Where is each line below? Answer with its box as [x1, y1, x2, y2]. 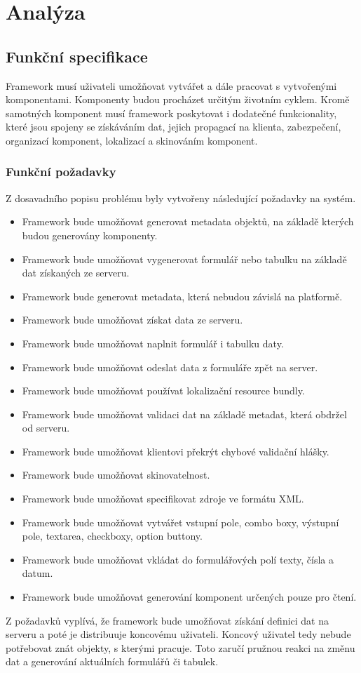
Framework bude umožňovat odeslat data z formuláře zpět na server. [22, 359, 318, 374]
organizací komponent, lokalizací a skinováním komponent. [6, 133, 258, 147]
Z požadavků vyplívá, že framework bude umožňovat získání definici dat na [6, 613, 329, 627]
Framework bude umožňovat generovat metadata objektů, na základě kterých [22, 214, 354, 229]
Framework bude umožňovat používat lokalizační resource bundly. [22, 383, 305, 398]
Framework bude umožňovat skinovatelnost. [22, 467, 210, 482]
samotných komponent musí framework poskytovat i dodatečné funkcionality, [6, 105, 337, 120]
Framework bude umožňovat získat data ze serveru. [22, 312, 243, 327]
